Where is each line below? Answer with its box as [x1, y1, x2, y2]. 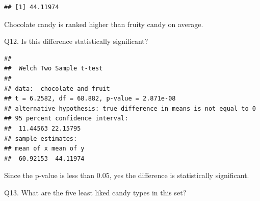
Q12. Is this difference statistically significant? [4, 36, 148, 46]
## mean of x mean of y [4, 145, 85, 153]
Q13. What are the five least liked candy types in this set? [4, 187, 187, 197]
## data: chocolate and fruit [4, 85, 110, 92]
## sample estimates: [4, 135, 77, 142]
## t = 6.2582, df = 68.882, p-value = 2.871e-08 [4, 95, 176, 103]
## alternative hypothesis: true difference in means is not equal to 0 [4, 105, 256, 112]
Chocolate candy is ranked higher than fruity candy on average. [4, 18, 203, 29]
